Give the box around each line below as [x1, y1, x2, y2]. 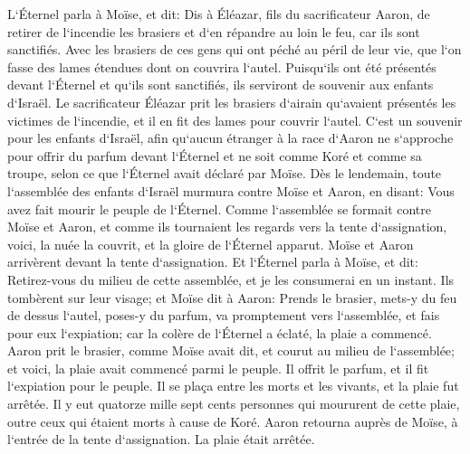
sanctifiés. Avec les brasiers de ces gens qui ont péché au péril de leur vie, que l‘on [7, 40, 462, 59]
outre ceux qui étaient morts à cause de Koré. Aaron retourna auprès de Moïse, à [7, 411, 458, 430]
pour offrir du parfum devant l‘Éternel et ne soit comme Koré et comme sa [7, 146, 422, 165]
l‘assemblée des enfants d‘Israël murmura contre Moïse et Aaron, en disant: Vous [7, 181, 455, 200]
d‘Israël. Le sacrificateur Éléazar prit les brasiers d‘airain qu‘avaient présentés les [7, 92, 456, 111]
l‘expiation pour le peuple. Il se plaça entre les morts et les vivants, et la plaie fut [7, 376, 459, 395]
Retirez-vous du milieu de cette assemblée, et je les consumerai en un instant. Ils [7, 270, 455, 288]
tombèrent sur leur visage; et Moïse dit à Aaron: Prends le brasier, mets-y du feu [7, 288, 457, 307]
